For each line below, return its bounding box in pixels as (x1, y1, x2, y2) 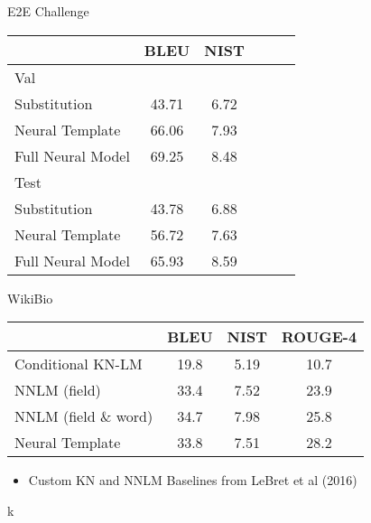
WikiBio (7, 288, 53, 307)
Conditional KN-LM (14, 353, 143, 375)
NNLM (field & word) (14, 406, 153, 427)
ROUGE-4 (282, 326, 357, 348)
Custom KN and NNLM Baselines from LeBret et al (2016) (28, 471, 357, 490)
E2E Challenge (7, 2, 89, 20)
